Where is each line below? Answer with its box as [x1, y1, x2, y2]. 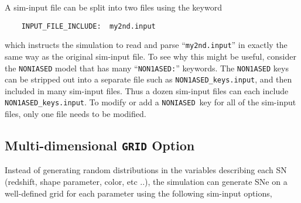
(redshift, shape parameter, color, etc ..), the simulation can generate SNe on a [5, 176, 288, 188]
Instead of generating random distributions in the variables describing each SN [5, 164, 287, 176]
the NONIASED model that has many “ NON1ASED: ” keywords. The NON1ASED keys [5, 61, 289, 74]
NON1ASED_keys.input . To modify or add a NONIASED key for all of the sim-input [5, 96, 296, 108]
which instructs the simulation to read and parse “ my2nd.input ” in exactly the [5, 39, 288, 51]
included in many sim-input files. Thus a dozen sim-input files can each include [5, 84, 289, 97]
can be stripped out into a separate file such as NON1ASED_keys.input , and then [5, 73, 292, 85]
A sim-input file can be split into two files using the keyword [5, 1, 222, 13]
